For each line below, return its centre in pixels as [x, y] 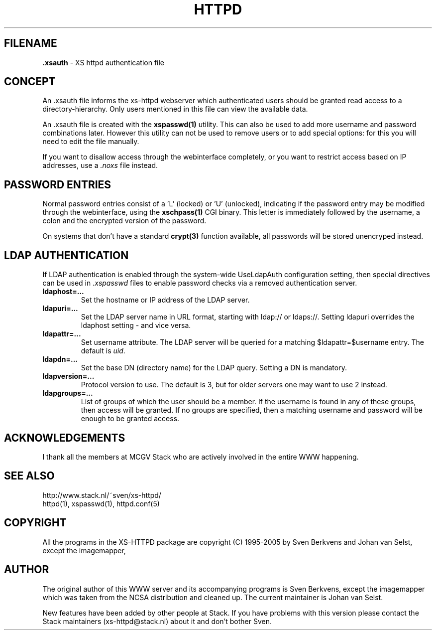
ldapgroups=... [68, 393]
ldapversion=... [68, 376]
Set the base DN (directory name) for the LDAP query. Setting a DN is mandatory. [214, 368]
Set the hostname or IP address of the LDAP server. [165, 300]
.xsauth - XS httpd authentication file [104, 62]
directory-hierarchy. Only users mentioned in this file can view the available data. [175, 109]
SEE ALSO [29, 476]
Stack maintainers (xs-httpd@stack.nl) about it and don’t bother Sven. [157, 621]
